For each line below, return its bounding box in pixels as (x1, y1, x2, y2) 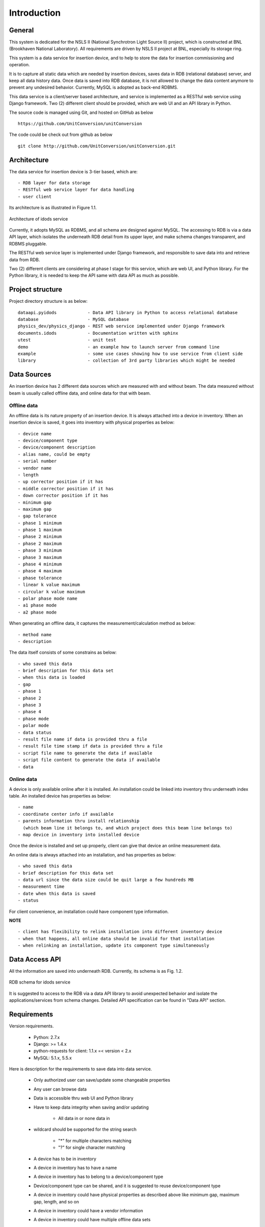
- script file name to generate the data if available (18, 750, 153, 756)
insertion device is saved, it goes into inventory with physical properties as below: (9, 420, 175, 426)
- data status (18, 729, 52, 735)
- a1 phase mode (18, 603, 57, 608)
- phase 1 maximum (18, 527, 62, 533)
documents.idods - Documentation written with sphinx (18, 330, 179, 336)
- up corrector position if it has (18, 479, 104, 484)
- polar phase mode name (18, 595, 78, 601)
